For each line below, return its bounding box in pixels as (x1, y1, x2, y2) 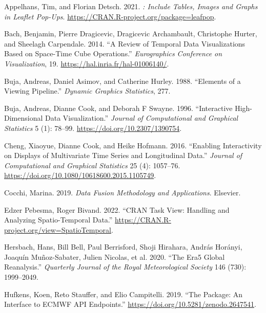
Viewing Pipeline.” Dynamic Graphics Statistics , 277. (4, 85, 171, 96)
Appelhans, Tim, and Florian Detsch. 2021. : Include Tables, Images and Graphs (4, 1, 258, 11)
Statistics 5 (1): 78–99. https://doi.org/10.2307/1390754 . (4, 122, 182, 133)
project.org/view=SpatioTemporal (4, 224, 111, 235)
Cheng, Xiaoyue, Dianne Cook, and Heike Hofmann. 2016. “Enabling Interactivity (4, 140, 262, 150)
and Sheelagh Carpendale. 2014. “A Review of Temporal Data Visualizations (4, 38, 245, 49)
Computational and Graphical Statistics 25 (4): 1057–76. (4, 160, 180, 170)
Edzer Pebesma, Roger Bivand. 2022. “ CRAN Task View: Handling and (4, 204, 230, 215)
